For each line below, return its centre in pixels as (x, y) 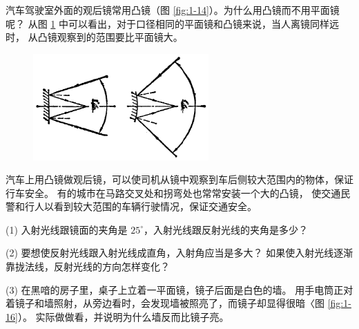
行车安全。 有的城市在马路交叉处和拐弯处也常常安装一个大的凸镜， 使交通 (173, 192)
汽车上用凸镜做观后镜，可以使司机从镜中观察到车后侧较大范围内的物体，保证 (179, 179)
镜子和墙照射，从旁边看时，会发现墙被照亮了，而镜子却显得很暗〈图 (169, 303)
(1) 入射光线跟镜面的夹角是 (67, 229)
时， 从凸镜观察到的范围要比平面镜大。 (94, 37)
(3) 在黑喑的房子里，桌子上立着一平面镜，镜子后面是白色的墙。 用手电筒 (170, 289)
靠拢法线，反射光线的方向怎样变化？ (88, 266)
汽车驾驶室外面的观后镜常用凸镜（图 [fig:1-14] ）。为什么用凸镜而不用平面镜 (173, 10)
